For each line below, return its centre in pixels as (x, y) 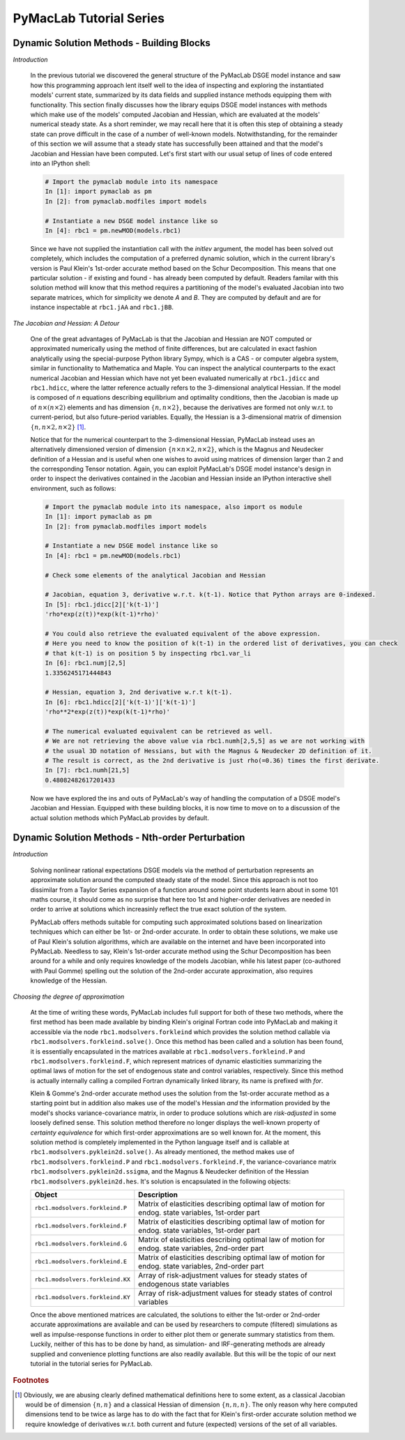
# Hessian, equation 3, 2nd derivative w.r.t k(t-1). (139, 692)
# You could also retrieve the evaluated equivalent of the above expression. (183, 634)
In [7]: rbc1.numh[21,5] (87, 770)
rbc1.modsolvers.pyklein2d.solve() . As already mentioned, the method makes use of (162, 1152)
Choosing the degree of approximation (69, 996)
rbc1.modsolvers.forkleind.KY (82, 1297)
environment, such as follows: (73, 488)
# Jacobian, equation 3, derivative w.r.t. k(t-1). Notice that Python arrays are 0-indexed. (211, 595)
